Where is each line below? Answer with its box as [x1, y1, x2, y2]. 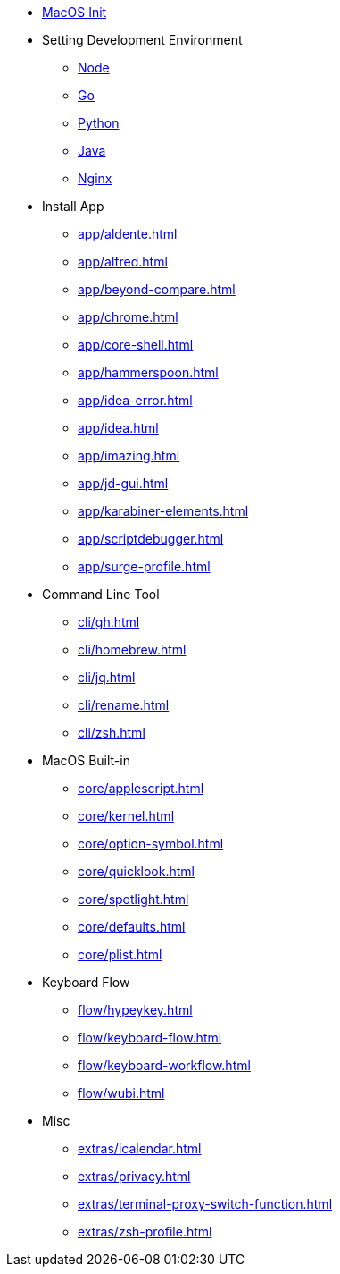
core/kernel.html [78, 808, 175, 823]
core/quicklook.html [78, 864, 195, 879]
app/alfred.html [78, 254, 168, 269]
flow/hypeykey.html [78, 1002, 193, 1017]
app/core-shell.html [78, 337, 194, 352]
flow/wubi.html [78, 1085, 165, 1101]
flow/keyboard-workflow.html [78, 1058, 251, 1073]
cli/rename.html [78, 697, 170, 713]
